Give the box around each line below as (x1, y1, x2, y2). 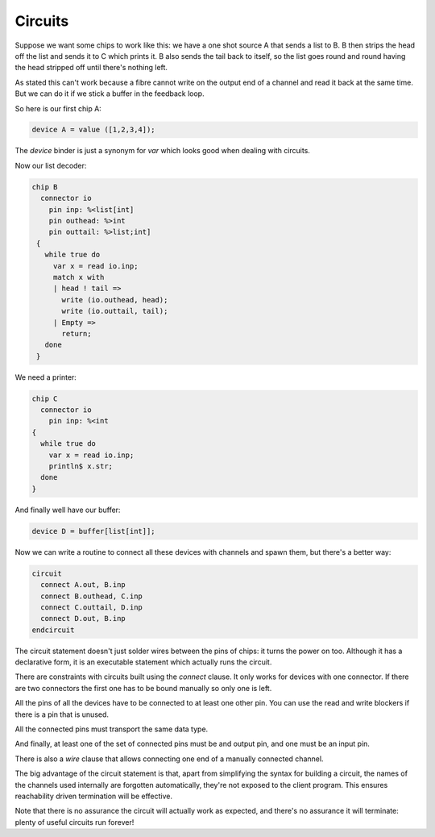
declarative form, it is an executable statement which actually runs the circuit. (14, 657, 272, 667)
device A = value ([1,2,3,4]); (31, 125, 156, 135)
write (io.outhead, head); (61, 295, 168, 304)
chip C (31, 394, 58, 403)
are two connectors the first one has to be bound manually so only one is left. (14, 683, 272, 693)
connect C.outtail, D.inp (40, 602, 143, 612)
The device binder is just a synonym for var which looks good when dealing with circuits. (14, 146, 310, 156)
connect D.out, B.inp (40, 614, 126, 623)
